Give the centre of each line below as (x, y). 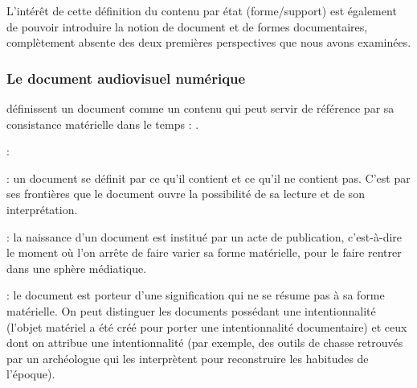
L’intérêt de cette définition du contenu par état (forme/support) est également (202, 10)
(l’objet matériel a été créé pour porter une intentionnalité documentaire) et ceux (207, 326)
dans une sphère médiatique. (77, 268)
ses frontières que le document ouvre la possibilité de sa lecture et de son (186, 194)
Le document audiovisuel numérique (126, 78)
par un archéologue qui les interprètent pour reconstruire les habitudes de (188, 358)
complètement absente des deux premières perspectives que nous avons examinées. (209, 42)
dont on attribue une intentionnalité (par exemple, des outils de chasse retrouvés (205, 343)
